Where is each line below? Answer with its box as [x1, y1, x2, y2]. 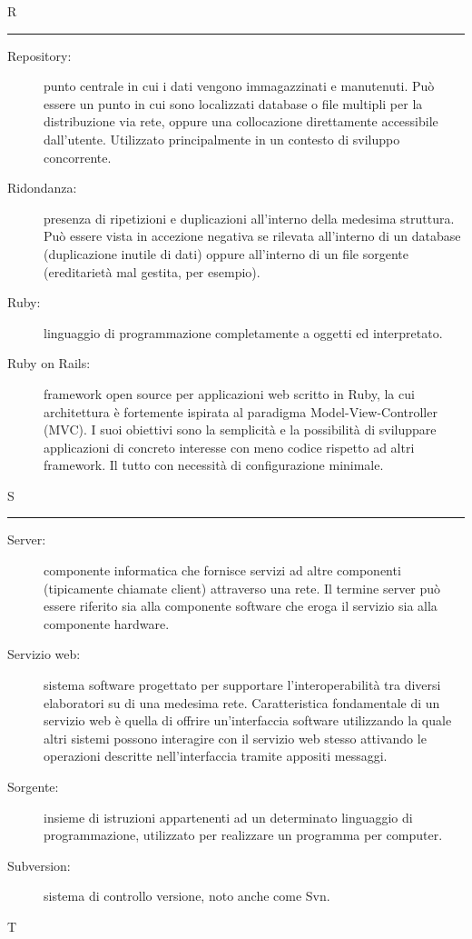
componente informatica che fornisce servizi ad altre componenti [44, 561, 401, 580]
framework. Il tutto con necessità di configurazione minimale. [44, 455, 384, 474]
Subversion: [7, 855, 71, 874]
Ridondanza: [7, 178, 77, 197]
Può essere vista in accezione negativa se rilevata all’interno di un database [44, 226, 461, 245]
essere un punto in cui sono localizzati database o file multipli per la [44, 94, 423, 113]
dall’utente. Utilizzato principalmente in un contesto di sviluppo [44, 129, 400, 148]
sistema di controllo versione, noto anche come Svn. [44, 886, 330, 905]
